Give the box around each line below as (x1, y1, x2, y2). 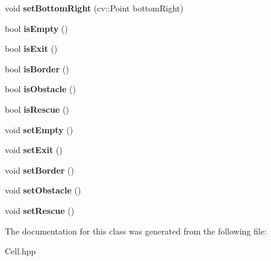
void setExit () (5, 143, 63, 156)
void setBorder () (5, 163, 74, 176)
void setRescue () (5, 204, 75, 216)
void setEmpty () (5, 123, 73, 136)
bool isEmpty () (5, 22, 68, 34)
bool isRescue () (5, 102, 69, 115)
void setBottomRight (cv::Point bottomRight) (5, 2, 184, 14)
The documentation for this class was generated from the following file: (5, 224, 267, 237)
